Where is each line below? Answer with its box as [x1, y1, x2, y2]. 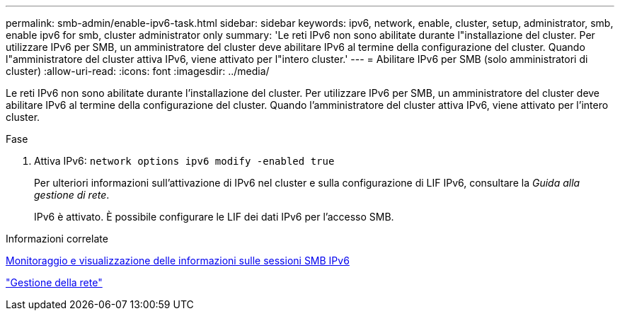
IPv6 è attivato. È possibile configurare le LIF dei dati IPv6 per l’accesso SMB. [34, 211, 394, 223]
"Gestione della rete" [6, 276, 103, 288]
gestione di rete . [34, 189, 110, 201]
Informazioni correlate [6, 233, 108, 245]
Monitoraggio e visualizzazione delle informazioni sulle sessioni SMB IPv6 [6, 254, 350, 267]
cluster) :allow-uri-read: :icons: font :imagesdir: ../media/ [6, 65, 270, 77]
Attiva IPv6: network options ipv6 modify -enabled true [34, 155, 335, 167]
